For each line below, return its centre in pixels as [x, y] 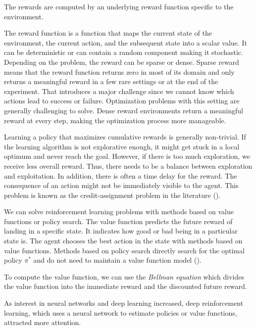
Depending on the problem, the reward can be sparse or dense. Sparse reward [122, 62]
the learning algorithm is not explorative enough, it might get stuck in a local [122, 146]
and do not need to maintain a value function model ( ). [117, 260]
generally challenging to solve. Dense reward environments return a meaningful [124, 110]
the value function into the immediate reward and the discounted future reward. [126, 286]
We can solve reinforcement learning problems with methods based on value [119, 211]
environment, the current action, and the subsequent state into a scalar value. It [126, 42]
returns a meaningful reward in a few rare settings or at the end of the [111, 81]
